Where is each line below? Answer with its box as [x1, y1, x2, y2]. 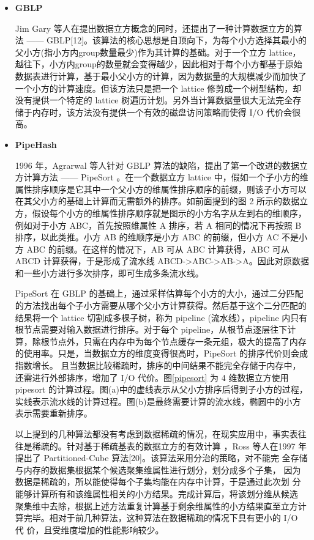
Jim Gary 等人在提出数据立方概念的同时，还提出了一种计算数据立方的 [15, 21, 294, 34]
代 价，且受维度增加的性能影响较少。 [15, 523, 164, 536]
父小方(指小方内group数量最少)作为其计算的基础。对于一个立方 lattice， [15, 45, 301, 58]
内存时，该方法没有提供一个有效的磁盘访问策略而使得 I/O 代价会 [32, 105, 293, 118]
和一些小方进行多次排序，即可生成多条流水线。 [15, 266, 204, 279]
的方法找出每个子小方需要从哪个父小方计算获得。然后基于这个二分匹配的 [15, 299, 307, 312]
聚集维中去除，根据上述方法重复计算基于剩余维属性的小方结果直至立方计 [15, 499, 307, 512]
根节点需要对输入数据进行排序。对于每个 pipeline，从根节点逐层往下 [15, 323, 288, 336]
